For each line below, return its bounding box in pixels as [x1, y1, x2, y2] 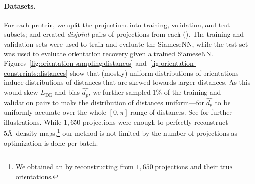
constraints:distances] [4, 67, 68, 78]
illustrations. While [4, 116, 62, 127]
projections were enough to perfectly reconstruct [82, 116, 228, 127]
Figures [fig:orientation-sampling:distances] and [4, 58, 147, 68]
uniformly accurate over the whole [4, 107, 106, 117]
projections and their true [155, 161, 232, 172]
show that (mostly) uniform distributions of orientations [70, 67, 239, 78]
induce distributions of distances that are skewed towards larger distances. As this [4, 77, 251, 87]
